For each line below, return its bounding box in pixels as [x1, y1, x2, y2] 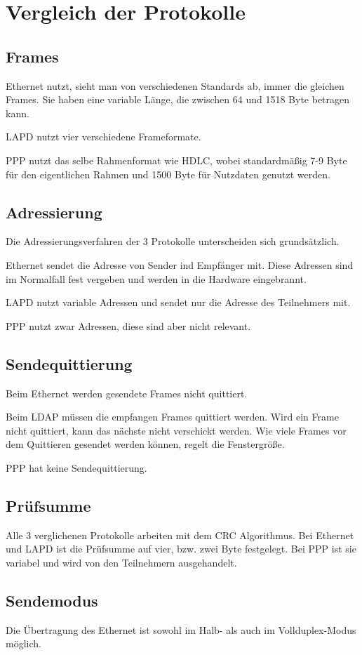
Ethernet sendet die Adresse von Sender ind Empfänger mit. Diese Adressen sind [6, 257, 354, 272]
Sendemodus [6, 589, 98, 611]
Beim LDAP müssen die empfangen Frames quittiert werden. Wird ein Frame [6, 409, 339, 424]
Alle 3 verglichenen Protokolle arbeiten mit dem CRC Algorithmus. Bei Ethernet [6, 527, 354, 542]
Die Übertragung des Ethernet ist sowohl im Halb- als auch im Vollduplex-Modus [6, 622, 356, 637]
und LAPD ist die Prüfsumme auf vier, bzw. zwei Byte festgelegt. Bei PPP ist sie [6, 541, 356, 556]
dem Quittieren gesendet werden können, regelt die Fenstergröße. [6, 437, 285, 451]
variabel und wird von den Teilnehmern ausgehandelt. [6, 555, 237, 569]
